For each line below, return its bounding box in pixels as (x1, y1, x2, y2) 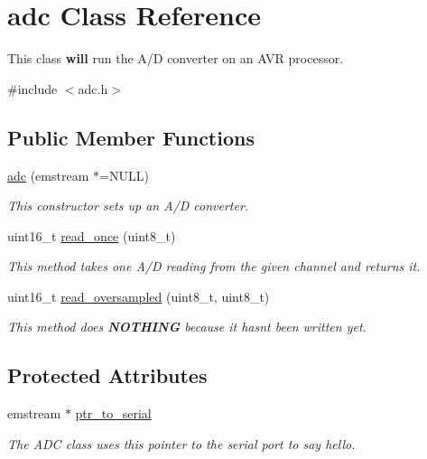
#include (7, 79, 58, 98)
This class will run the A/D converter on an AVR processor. (7, 49, 344, 68)
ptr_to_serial (75, 404, 152, 423)
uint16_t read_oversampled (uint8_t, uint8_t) (7, 286, 270, 305)
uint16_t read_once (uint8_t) (7, 226, 176, 245)
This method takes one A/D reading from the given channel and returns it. (7, 257, 421, 276)
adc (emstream (7, 165, 89, 184)
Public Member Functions (7, 123, 255, 151)
